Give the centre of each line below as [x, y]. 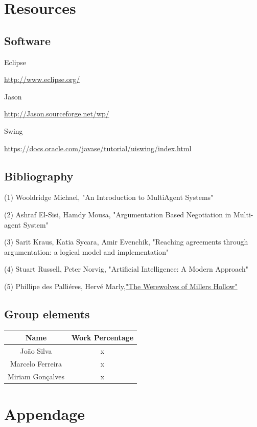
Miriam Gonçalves [36, 376]
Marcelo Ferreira [36, 363]
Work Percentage [103, 338]
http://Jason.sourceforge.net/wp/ [57, 114]
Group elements [47, 313]
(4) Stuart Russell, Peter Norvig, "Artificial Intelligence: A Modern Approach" [126, 269]
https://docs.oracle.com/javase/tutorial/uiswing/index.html [98, 148]
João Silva [36, 351]
